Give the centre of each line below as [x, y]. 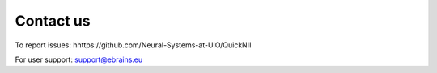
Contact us [53, 21]
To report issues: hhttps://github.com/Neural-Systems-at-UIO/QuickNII [133, 45]
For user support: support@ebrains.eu [79, 59]
